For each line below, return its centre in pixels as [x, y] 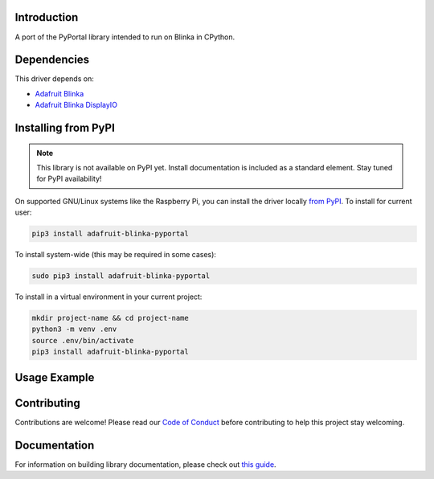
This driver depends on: [54, 79]
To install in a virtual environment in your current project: [108, 297]
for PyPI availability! [69, 179]
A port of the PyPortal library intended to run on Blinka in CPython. [125, 37]
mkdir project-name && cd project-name [110, 318]
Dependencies [52, 60]
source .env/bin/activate [83, 340]
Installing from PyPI [65, 128]
